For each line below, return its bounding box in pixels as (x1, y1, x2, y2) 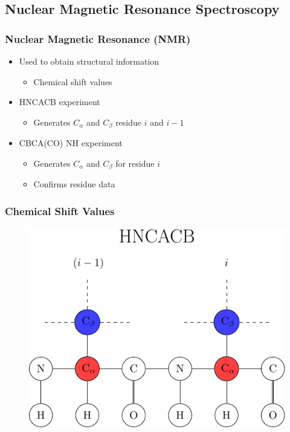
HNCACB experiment (19, 95, 100, 108)
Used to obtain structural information (19, 55, 159, 67)
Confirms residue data (33, 178, 115, 190)
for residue (115, 156, 155, 169)
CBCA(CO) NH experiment (19, 137, 123, 149)
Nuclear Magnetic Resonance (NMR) (5, 31, 191, 46)
